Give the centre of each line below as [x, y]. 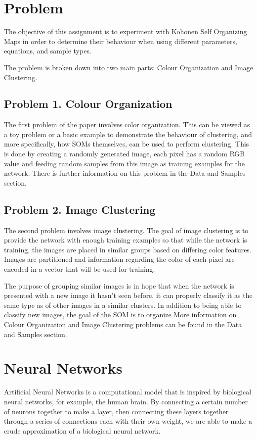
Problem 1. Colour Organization [88, 104]
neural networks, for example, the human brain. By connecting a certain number [126, 401]
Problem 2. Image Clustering [80, 209]
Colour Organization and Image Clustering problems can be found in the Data [123, 324]
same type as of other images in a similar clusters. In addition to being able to [123, 305]
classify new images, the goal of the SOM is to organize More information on [120, 315]
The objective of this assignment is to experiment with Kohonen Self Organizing [126, 31]
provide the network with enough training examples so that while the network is [126, 240]
